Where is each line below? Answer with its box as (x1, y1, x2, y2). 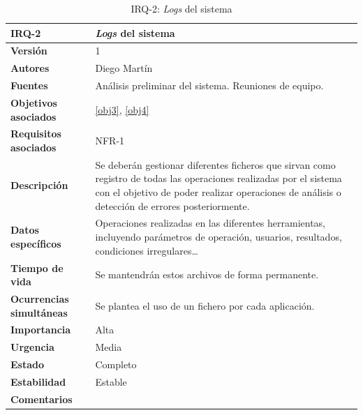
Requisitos (10, 126, 61, 141)
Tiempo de (10, 260, 64, 275)
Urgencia (10, 340, 54, 354)
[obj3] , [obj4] (95, 102, 149, 116)
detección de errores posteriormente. (95, 198, 250, 213)
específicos (10, 236, 61, 250)
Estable (95, 374, 127, 388)
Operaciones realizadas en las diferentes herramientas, (95, 216, 326, 230)
